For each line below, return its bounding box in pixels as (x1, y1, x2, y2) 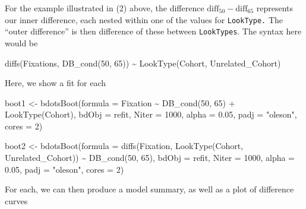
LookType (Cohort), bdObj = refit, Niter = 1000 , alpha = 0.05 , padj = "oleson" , (5, 108, 297, 121)
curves (5, 194, 28, 207)
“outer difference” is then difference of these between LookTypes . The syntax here (5, 25, 302, 37)
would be (5, 36, 38, 49)
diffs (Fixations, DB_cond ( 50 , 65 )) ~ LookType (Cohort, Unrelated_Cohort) (5, 56, 281, 69)
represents (256, 2, 294, 14)
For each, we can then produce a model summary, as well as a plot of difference (5, 183, 294, 195)
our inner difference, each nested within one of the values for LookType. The (5, 13, 283, 26)
